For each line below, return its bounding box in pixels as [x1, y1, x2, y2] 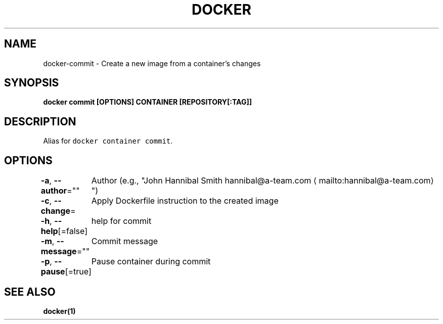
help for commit [91, 216, 152, 226]
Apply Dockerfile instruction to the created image [91, 196, 279, 206]
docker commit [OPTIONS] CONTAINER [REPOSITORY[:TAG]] [43, 98, 252, 107]
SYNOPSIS [4, 76, 59, 89]
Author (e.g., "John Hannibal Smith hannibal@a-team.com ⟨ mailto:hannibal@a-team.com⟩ [91, 175, 434, 186]
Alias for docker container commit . [43, 136, 173, 146]
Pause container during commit [91, 256, 211, 267]
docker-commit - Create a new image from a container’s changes [43, 59, 261, 68]
